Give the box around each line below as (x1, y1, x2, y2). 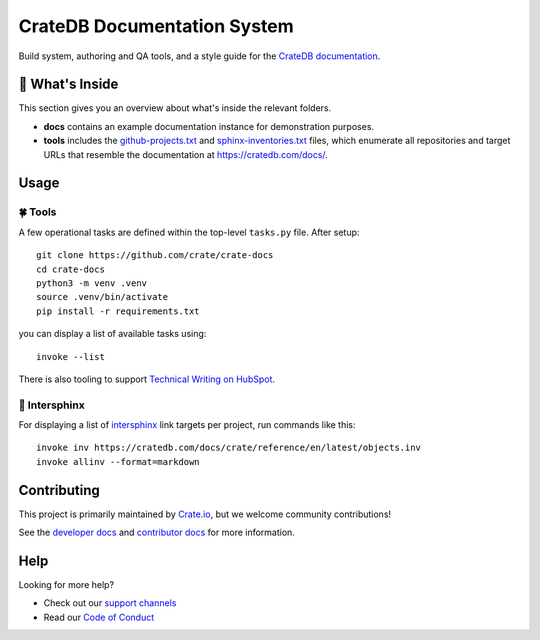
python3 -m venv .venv (36, 277, 148, 289)
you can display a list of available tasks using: (18, 328, 207, 340)
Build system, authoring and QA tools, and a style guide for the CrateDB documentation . (18, 50, 381, 62)
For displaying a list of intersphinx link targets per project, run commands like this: (18, 419, 356, 431)
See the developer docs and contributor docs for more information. (18, 526, 295, 539)
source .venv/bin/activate (36, 291, 169, 303)
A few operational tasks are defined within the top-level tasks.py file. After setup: (18, 226, 360, 238)
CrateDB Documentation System (18, 15, 294, 37)
